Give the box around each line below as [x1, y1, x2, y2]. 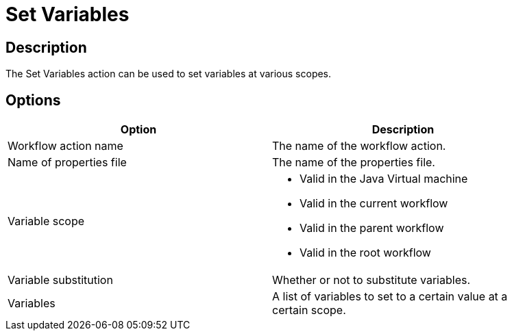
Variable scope [8, 214, 85, 229]
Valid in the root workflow [300, 246, 431, 260]
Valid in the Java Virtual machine [300, 172, 468, 186]
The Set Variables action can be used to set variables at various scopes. [5, 68, 332, 80]
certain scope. [272, 303, 346, 318]
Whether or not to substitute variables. [272, 273, 471, 287]
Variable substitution [8, 273, 113, 287]
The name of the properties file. [272, 155, 435, 170]
